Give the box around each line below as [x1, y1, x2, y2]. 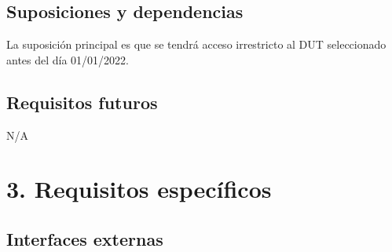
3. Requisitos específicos [6, 173, 272, 205]
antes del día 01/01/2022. [6, 51, 130, 68]
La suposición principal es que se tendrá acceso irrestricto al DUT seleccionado [6, 36, 387, 53]
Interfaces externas [6, 226, 163, 250]
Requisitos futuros [6, 89, 158, 114]
